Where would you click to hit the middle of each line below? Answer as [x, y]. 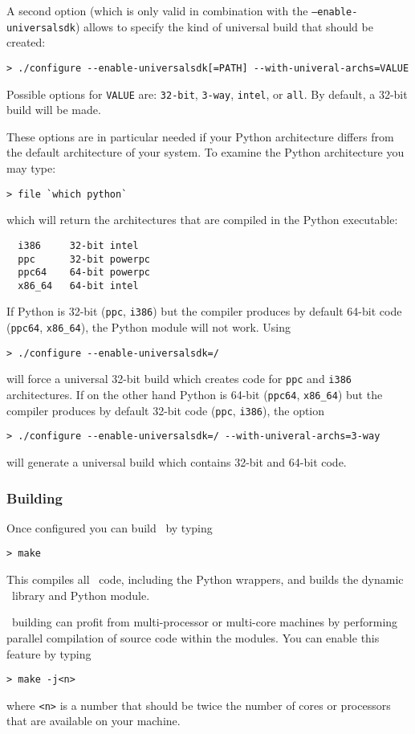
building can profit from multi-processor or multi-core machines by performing [205, 622]
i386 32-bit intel [78, 245]
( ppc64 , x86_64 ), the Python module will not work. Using [149, 327]
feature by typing [49, 653]
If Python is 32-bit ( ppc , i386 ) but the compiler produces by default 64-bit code [204, 311]
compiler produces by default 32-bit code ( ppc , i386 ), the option [166, 410]
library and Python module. [81, 595]
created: [26, 42]
